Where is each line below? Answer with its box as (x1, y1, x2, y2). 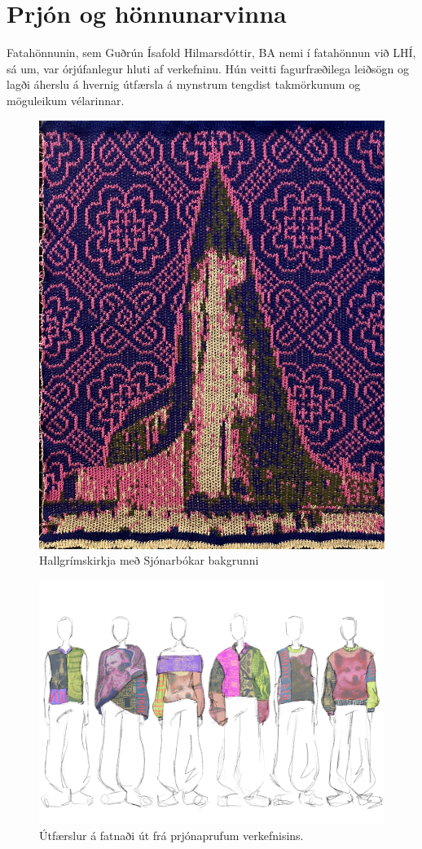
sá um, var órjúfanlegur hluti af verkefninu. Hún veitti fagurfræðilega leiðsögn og (7, 59, 409, 77)
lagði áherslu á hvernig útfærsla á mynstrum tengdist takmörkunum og (7, 76, 361, 93)
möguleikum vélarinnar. (7, 91, 125, 108)
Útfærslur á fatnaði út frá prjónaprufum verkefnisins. (39, 826, 304, 843)
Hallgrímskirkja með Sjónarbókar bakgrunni (39, 552, 259, 569)
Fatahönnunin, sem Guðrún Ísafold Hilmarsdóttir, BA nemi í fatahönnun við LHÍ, (7, 44, 416, 61)
